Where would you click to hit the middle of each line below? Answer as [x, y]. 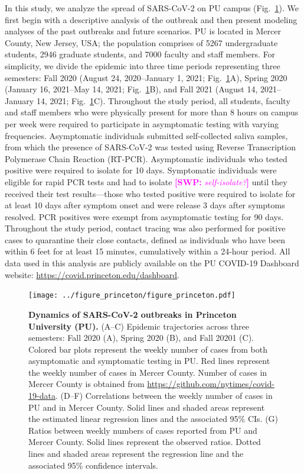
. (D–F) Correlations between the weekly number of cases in [164, 396]
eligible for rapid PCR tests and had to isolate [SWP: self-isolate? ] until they [146, 181]
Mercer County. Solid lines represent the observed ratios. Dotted [145, 442]
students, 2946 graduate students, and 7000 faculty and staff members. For [140, 54]
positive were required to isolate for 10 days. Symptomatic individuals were [141, 170]
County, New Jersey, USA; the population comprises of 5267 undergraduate [141, 42]
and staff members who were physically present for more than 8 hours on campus [152, 112]
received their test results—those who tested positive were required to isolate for [150, 193]
